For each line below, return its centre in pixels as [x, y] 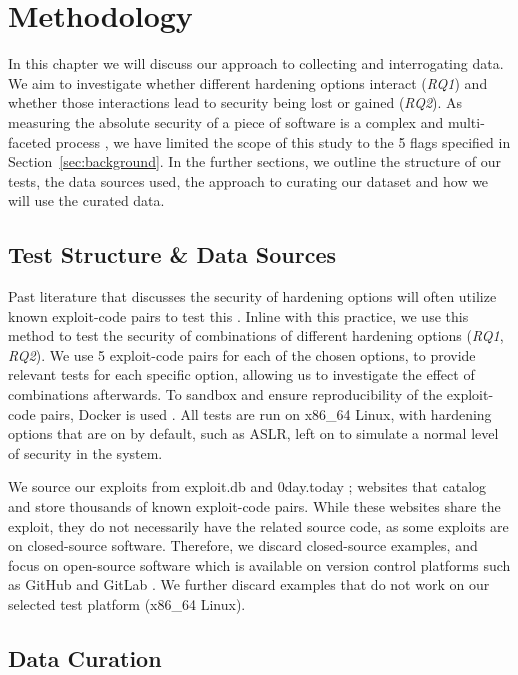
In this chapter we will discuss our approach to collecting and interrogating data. [256, 63]
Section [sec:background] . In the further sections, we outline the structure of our [254, 161]
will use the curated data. [86, 200]
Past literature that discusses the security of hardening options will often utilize [252, 296]
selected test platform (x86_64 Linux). [127, 603]
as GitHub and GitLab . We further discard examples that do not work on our [249, 584]
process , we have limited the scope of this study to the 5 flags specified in [283, 141]
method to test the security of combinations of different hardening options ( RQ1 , [256, 335]
